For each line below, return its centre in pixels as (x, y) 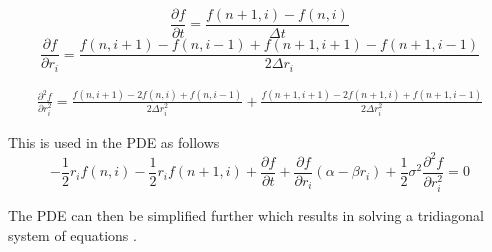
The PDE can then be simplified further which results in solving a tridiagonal (246, 215)
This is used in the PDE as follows (114, 141)
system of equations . (72, 234)
